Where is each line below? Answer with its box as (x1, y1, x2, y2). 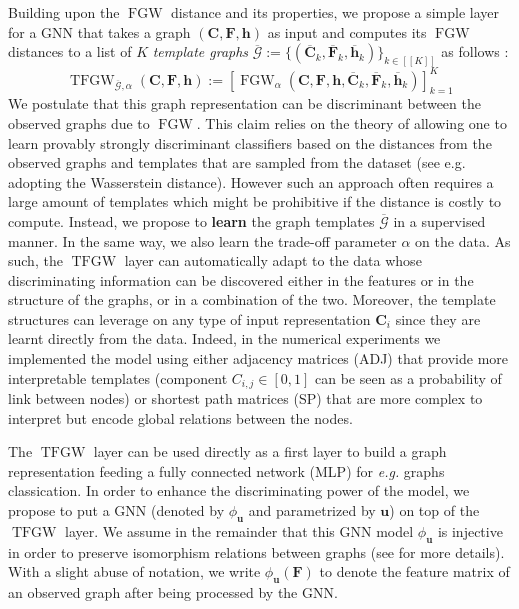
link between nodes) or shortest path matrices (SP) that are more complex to (8, 388, 483, 409)
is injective (437, 520, 503, 541)
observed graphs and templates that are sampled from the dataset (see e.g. (8, 152, 466, 173)
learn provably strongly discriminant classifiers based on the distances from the (8, 132, 492, 153)
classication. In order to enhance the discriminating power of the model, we (8, 480, 470, 501)
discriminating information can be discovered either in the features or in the (8, 269, 474, 290)
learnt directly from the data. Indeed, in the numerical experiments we (8, 328, 441, 349)
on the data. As (415, 230, 511, 251)
